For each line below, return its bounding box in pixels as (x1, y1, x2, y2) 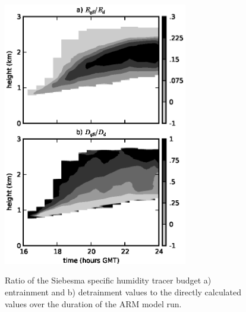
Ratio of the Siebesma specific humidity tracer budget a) (5, 274, 212, 286)
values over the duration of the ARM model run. (5, 297, 182, 310)
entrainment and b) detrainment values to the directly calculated (5, 286, 242, 298)
